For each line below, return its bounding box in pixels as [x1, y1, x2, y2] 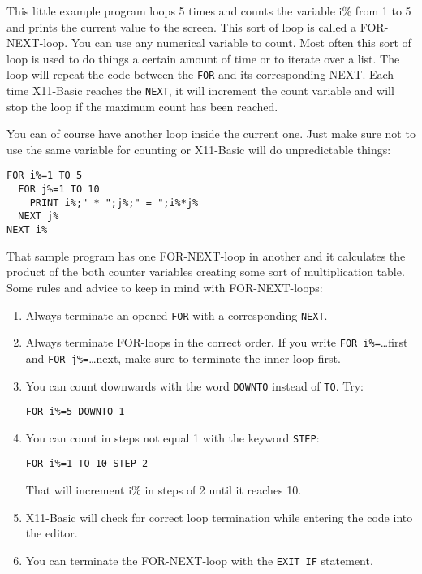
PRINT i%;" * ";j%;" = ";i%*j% [29, 196, 199, 209]
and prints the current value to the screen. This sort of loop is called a [6, 18, 357, 35]
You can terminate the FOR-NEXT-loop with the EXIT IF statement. [25, 551, 373, 568]
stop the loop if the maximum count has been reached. [6, 97, 278, 114]
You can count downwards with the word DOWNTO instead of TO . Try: [25, 377, 364, 394]
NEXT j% [18, 210, 59, 222]
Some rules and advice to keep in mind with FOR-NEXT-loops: [6, 278, 323, 296]
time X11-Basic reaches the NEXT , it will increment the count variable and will [6, 82, 394, 99]
